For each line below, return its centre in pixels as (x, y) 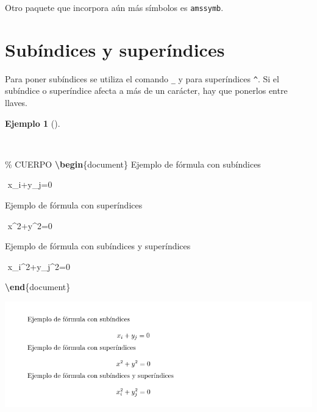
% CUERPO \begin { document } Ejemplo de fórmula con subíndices (133, 164)
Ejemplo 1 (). (33, 123)
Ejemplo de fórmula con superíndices (74, 205)
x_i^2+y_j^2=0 (39, 266)
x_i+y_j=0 (30, 184)
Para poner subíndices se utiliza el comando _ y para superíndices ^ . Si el (142, 78)
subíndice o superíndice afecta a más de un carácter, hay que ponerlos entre (146, 91)
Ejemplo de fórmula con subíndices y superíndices (98, 246)
